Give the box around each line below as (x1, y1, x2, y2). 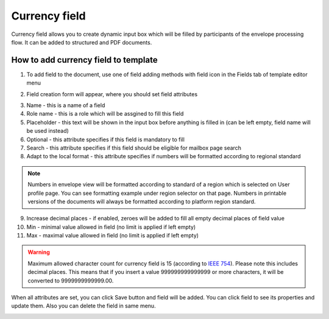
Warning (27, 248, 50, 256)
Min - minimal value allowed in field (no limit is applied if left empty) (26, 223, 196, 231)
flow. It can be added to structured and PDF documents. (11, 38, 152, 46)
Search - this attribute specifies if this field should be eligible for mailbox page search (26, 144, 242, 152)
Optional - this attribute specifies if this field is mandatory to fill (26, 136, 185, 143)
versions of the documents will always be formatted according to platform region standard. (27, 198, 256, 205)
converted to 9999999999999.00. (27, 277, 114, 284)
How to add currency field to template (11, 55, 158, 65)
